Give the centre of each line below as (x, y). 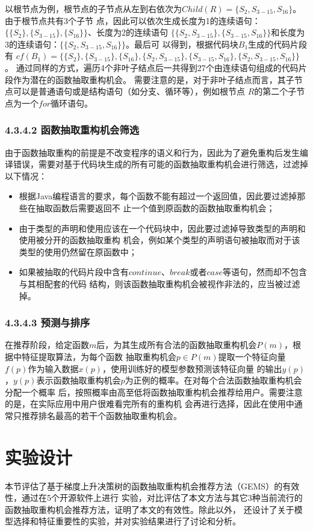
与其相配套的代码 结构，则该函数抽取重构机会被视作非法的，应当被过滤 (160, 283)
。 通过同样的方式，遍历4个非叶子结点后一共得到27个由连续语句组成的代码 (152, 67)
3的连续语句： (32, 44)
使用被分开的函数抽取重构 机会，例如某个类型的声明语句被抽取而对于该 (160, 240)
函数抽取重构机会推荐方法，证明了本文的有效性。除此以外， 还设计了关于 (150, 509)
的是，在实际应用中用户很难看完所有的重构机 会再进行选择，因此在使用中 (150, 404)
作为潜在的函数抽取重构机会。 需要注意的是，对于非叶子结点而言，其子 (153, 79)
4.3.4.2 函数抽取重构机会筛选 (72, 130)
